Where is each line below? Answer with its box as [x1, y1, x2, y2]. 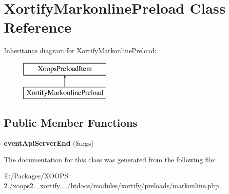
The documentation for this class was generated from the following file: [4, 154, 216, 164]
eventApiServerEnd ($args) [4, 138, 94, 148]
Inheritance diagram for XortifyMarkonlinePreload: [4, 45, 157, 56]
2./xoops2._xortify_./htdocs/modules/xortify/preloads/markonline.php [4, 180, 219, 191]
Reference [4, 17, 72, 37]
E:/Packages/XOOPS [4, 171, 68, 181]
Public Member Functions [4, 115, 137, 130]
